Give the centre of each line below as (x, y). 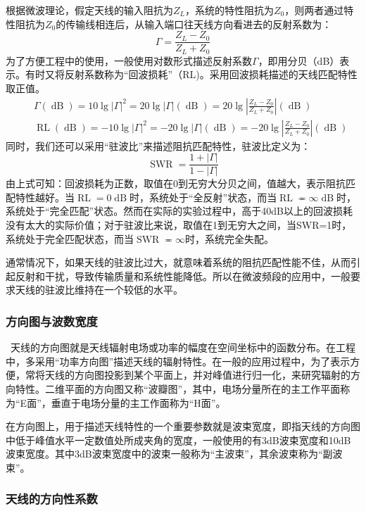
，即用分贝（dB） (299, 60)
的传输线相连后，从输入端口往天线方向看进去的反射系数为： (194, 24)
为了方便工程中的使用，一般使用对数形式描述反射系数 (129, 60)
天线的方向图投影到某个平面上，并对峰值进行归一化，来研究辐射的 (197, 375)
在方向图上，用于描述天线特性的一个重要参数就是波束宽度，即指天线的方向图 (183, 426)
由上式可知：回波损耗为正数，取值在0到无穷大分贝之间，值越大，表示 (166, 183)
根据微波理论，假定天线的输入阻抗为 (89, 10)
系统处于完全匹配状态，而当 (70, 238)
